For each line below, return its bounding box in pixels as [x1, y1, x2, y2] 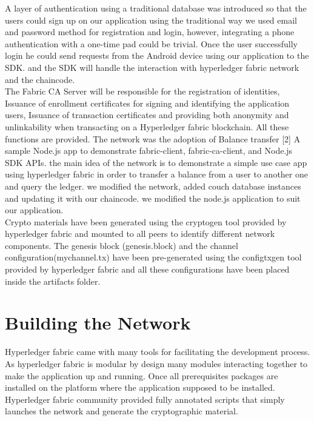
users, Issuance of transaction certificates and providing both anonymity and [5, 108, 289, 121]
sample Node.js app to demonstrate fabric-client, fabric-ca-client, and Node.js [5, 144, 293, 157]
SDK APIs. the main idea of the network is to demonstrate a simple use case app [5, 156, 307, 168]
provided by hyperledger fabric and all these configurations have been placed [5, 263, 290, 276]
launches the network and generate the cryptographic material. [5, 405, 238, 417]
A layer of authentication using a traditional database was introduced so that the [5, 2, 307, 14]
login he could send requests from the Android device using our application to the [5, 49, 309, 62]
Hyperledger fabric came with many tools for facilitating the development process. [5, 345, 310, 358]
